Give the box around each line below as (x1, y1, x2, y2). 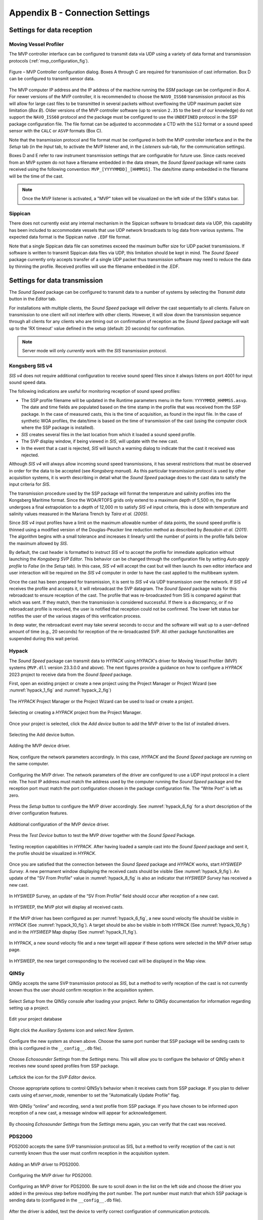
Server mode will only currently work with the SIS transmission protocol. (22, 348, 167, 354)
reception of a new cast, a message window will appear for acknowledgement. (9, 1110, 168, 1116)
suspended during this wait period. (9, 635, 79, 641)
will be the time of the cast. (9, 173, 64, 179)
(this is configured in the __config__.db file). (9, 1045, 103, 1051)
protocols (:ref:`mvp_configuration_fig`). (9, 58, 89, 63)
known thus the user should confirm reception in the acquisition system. (9, 987, 154, 993)
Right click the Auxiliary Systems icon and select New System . (9, 1027, 134, 1033)
